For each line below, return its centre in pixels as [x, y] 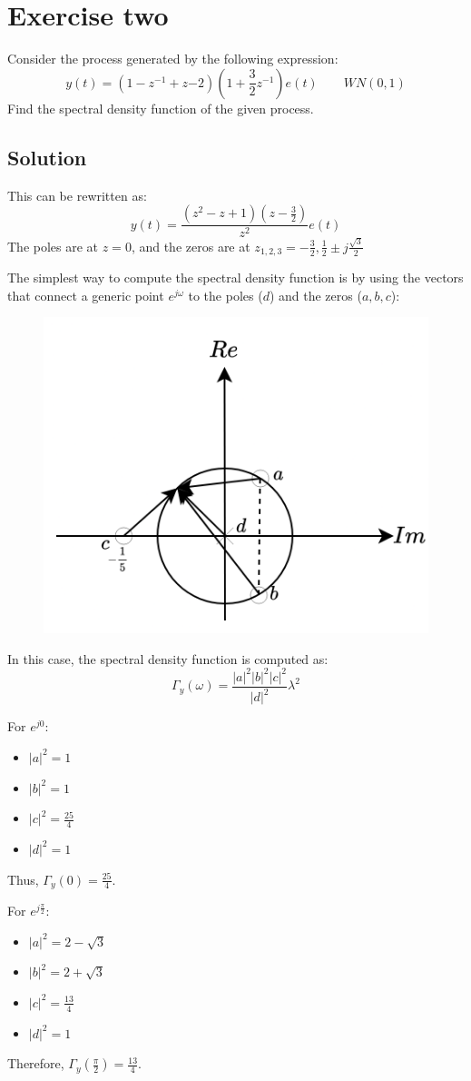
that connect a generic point [86, 295]
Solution [47, 157]
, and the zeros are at [191, 246]
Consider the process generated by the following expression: [173, 59]
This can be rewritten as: [77, 195]
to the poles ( [226, 295]
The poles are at [53, 246]
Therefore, [36, 1063]
